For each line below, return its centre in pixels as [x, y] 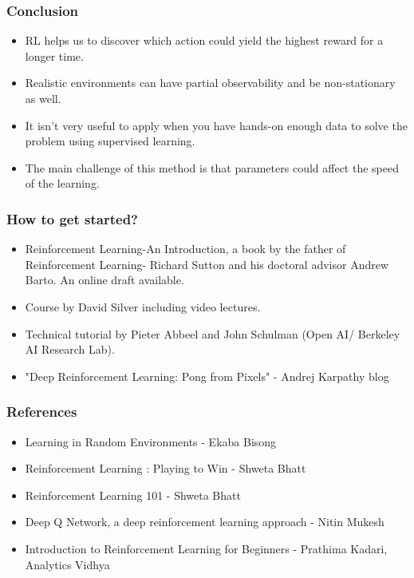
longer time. [54, 55]
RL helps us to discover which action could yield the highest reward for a [204, 40]
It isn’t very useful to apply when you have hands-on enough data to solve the [216, 125]
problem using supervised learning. [110, 141]
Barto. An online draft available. [104, 280]
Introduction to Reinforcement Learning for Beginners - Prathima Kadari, [206, 548]
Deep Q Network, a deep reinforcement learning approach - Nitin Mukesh [205, 522]
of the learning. [62, 183]
